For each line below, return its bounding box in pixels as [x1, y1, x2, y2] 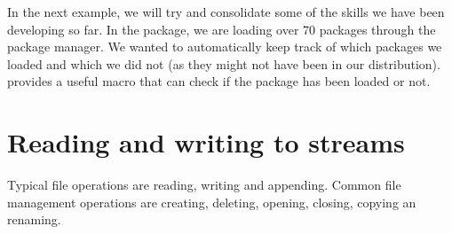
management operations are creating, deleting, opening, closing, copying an [7, 192, 416, 211]
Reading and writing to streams [7, 124, 405, 160]
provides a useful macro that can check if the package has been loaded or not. [7, 72, 431, 90]
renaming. [7, 210, 61, 229]
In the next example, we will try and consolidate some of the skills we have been [7, 3, 445, 20]
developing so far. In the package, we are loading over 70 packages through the [7, 19, 436, 38]
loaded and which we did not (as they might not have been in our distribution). [7, 54, 440, 73]
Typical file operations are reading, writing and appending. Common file [7, 175, 401, 194]
